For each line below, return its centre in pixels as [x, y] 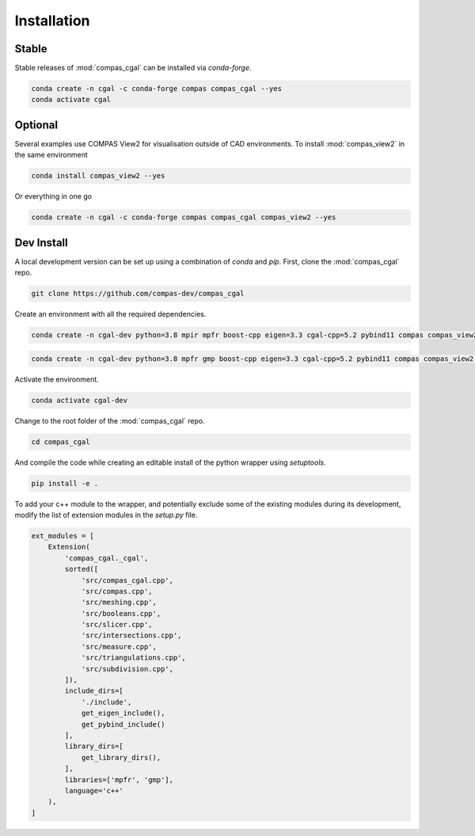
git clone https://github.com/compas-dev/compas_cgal [138, 294]
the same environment [51, 155]
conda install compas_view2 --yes [98, 176]
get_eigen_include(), [123, 713]
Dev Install [41, 243]
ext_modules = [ [63, 536]
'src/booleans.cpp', [121, 613]
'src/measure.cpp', [119, 646]
